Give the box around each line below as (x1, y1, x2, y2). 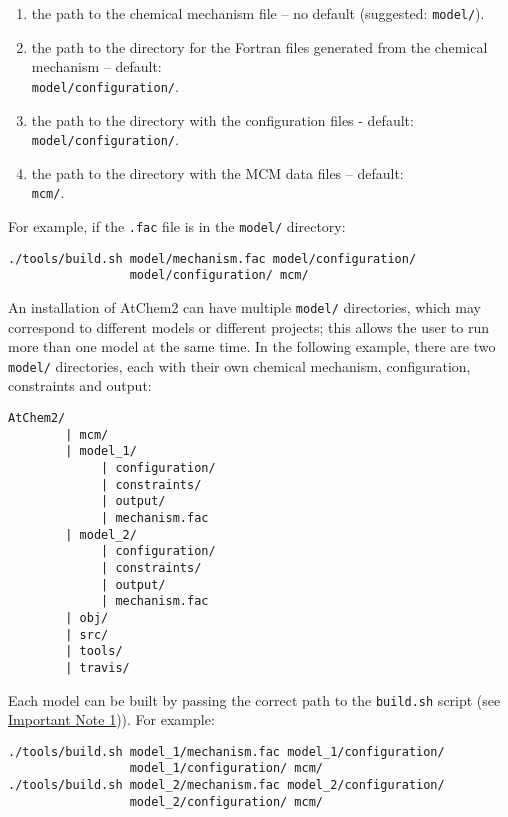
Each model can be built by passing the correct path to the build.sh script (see (8, 689, 501, 710)
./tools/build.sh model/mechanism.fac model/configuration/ (8, 251, 417, 266)
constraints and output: (8, 375, 152, 396)
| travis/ (65, 660, 130, 675)
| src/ (65, 627, 109, 642)
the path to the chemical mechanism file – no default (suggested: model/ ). (31, 3, 485, 23)
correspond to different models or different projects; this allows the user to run (8, 316, 490, 337)
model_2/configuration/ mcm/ (129, 794, 323, 809)
